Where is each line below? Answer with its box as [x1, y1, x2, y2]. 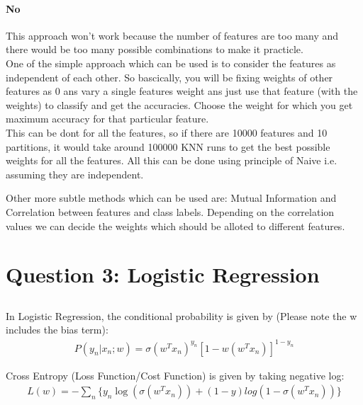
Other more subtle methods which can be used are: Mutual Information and [6, 190, 337, 205]
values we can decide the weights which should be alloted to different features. [6, 218, 345, 233]
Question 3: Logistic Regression [6, 260, 320, 289]
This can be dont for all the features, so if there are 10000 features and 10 [6, 125, 328, 139]
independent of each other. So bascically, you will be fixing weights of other [6, 69, 333, 84]
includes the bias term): [6, 322, 108, 337]
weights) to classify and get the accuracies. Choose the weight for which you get [6, 97, 353, 112]
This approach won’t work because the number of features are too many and [6, 28, 339, 42]
